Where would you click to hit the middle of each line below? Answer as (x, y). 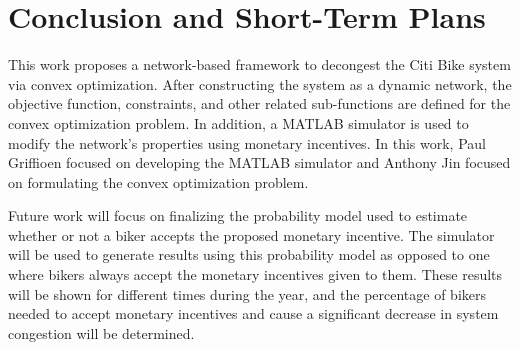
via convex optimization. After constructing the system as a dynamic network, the (260, 83)
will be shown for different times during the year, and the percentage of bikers (247, 293)
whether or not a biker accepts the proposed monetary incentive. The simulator (251, 234)
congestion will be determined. (101, 332)
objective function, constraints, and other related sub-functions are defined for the (259, 103)
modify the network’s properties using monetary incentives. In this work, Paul (247, 142)
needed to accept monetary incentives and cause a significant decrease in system (253, 313)
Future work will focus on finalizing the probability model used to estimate (238, 215)
